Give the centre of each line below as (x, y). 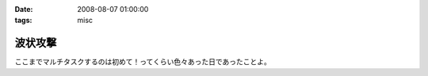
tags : (23, 21)
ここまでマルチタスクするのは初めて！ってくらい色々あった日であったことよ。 (143, 62)
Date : (24, 9)
